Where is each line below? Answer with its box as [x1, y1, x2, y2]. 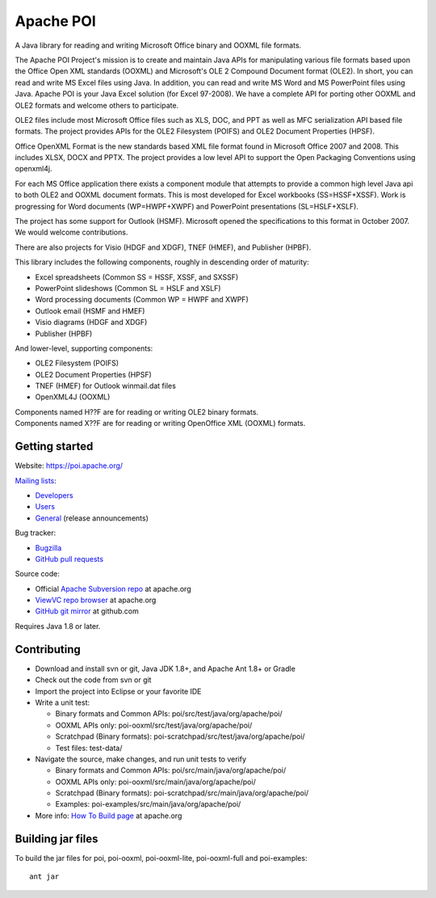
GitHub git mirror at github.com [35, 606, 139, 616]
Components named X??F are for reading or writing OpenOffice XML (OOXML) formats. [15, 419, 306, 428]
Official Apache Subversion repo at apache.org [35, 584, 191, 593]
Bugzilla [35, 542, 62, 553]
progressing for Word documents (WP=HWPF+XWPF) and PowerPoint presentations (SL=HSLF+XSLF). [15, 201, 359, 211]
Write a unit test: [35, 698, 90, 707]
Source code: [15, 569, 60, 579]
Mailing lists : [15, 475, 57, 485]
